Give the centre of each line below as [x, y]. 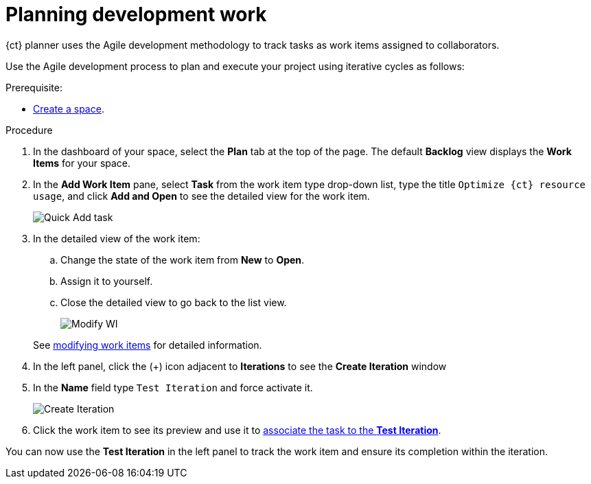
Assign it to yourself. [107, 281]
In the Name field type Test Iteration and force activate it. [173, 387]
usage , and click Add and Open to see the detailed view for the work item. [201, 196]
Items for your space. [82, 163]
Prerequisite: [34, 87]
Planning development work [136, 14]
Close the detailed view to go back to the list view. [174, 302]
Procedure [29, 130]
